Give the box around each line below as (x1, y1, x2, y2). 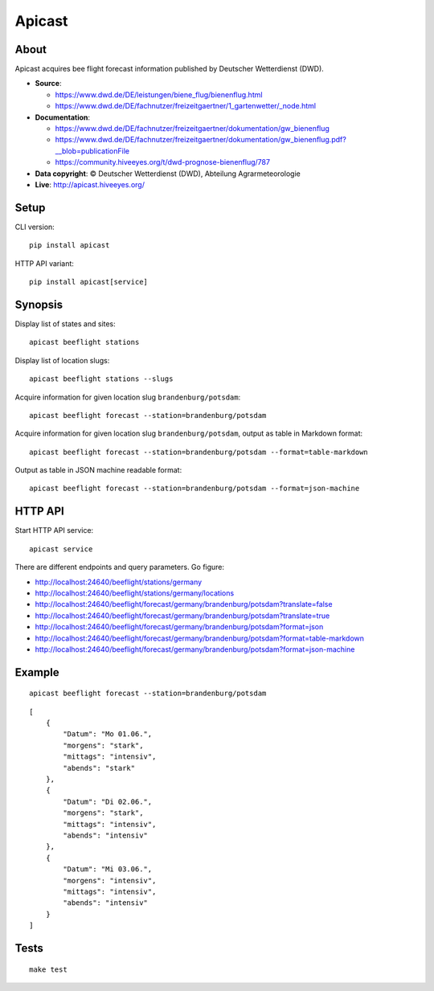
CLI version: (14, 222, 55, 231)
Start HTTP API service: (14, 526, 94, 535)
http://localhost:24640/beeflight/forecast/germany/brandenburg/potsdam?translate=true (35, 611, 330, 620)
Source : (35, 79, 62, 88)
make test (29, 964, 68, 974)
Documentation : (35, 113, 91, 122)
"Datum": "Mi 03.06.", (63, 865, 153, 874)
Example (14, 665, 59, 679)
